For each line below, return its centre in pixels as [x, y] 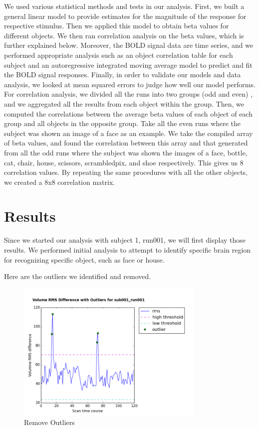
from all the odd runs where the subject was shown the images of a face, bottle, [126, 152]
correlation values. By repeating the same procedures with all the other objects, [126, 172]
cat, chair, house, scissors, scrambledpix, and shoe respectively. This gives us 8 [124, 162]
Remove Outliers [49, 422]
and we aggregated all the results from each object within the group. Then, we [124, 103]
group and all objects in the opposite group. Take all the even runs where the [123, 123]
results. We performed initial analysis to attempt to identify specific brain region [128, 250]
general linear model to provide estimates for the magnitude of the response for [125, 16]
